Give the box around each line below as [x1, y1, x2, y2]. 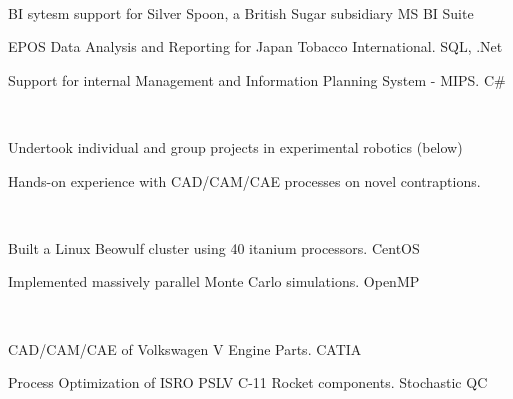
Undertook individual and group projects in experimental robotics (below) [8, 136, 463, 157]
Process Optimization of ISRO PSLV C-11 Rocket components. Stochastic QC [8, 372, 488, 393]
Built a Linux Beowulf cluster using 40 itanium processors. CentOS [8, 237, 420, 258]
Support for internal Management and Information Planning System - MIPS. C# [8, 69, 506, 90]
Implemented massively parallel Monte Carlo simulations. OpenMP [8, 271, 420, 292]
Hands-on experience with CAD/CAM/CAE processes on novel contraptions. [8, 170, 481, 191]
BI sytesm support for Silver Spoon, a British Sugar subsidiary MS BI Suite [8, 2, 474, 23]
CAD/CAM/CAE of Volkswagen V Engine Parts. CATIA [8, 338, 362, 359]
